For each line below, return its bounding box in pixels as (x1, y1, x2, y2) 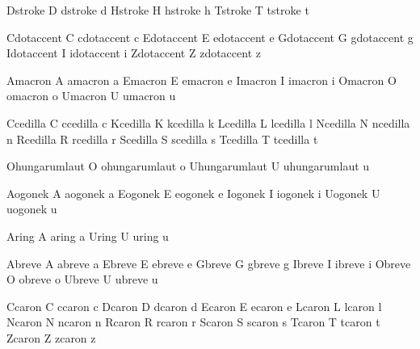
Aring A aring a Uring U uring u (6, 227, 169, 244)
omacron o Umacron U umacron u (6, 87, 176, 104)
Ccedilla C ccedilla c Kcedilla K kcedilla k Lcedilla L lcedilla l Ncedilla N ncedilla (6, 114, 410, 131)
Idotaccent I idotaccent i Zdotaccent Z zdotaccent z (6, 44, 261, 61)
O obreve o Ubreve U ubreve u (6, 271, 158, 288)
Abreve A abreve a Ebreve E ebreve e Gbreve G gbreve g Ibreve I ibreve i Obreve (6, 254, 411, 271)
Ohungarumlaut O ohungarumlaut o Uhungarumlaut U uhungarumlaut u (6, 158, 370, 174)
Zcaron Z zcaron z (6, 329, 96, 346)
